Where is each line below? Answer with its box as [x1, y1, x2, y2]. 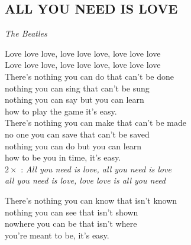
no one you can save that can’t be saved [5, 128, 150, 140]
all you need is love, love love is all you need [5, 174, 166, 187]
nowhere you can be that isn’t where [5, 217, 137, 230]
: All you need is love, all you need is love [21, 162, 171, 175]
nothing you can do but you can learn [5, 139, 142, 152]
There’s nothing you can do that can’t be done [5, 70, 174, 82]
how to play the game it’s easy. [5, 104, 117, 117]
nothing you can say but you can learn [5, 93, 144, 106]
